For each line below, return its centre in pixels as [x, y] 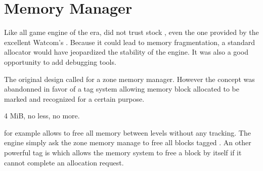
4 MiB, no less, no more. [42, 116]
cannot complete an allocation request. [64, 162]
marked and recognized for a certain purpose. [74, 98]
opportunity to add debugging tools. [60, 61]
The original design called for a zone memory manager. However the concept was [129, 79]
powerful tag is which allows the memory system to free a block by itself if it [123, 153]
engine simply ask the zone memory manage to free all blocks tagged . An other [128, 142]
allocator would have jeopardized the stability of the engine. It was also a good [126, 52]
